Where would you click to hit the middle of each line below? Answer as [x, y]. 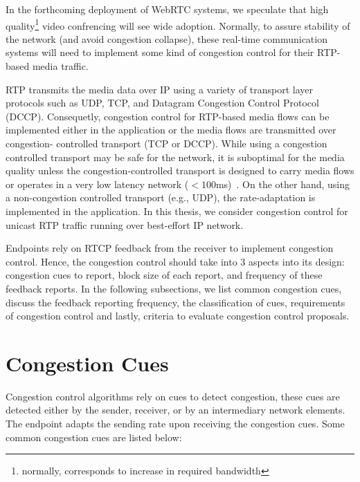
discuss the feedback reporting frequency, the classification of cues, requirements [175, 302]
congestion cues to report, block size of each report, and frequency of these [164, 275]
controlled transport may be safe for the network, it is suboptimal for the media [175, 157]
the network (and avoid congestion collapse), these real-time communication [166, 38]
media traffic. [60, 66]
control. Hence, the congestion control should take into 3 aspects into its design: [175, 261]
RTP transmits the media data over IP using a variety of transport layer [160, 89]
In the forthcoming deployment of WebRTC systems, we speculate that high [167, 9]
